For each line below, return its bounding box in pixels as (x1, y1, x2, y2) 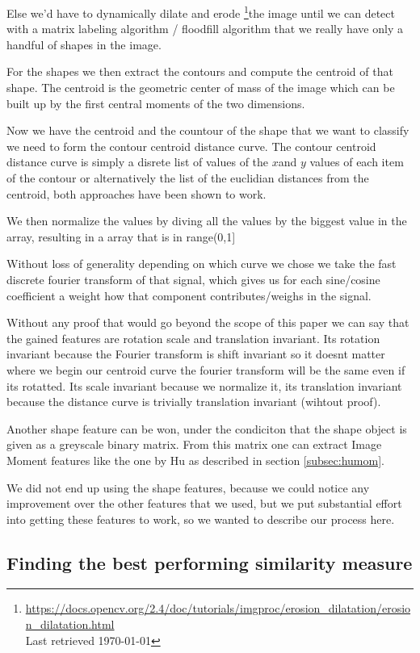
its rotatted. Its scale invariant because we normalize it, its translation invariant (6, 377, 402, 394)
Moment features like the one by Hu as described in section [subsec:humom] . (6, 451, 384, 468)
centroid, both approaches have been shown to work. (6, 185, 267, 202)
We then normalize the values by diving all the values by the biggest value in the (6, 212, 407, 229)
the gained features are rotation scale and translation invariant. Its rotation (6, 329, 380, 346)
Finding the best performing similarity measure (6, 550, 413, 575)
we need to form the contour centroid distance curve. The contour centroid (6, 137, 376, 154)
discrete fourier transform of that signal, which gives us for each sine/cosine (6, 270, 380, 287)
